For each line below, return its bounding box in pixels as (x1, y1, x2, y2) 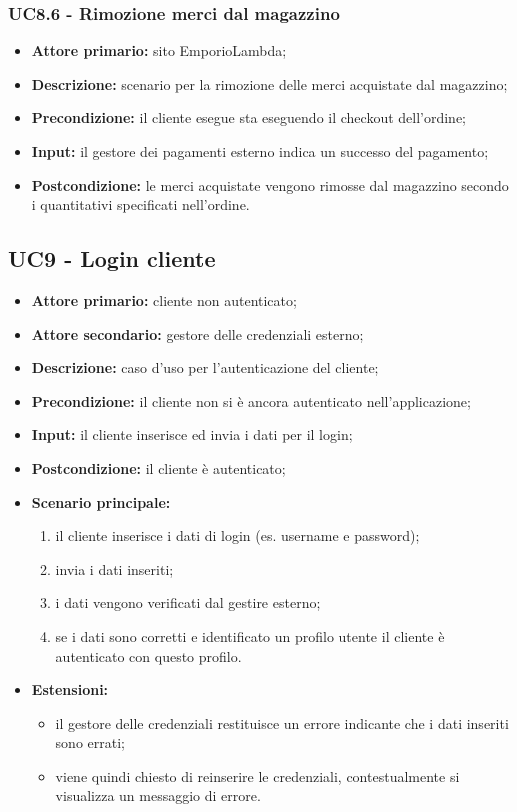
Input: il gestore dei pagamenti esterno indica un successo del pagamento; (31, 141, 489, 161)
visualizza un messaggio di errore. (55, 785, 261, 806)
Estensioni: (31, 679, 109, 700)
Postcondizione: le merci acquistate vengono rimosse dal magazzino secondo (31, 174, 509, 195)
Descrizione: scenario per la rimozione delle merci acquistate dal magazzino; (31, 73, 508, 94)
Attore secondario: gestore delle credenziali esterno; (31, 323, 364, 344)
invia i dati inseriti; (55, 558, 174, 579)
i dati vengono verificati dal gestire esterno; (55, 592, 321, 613)
